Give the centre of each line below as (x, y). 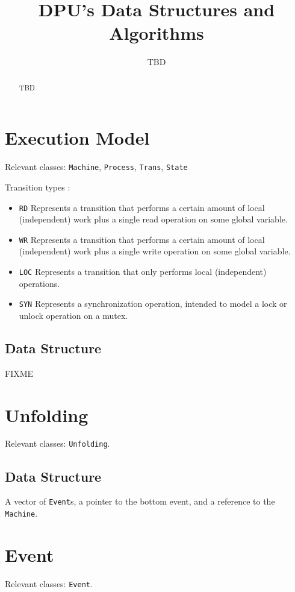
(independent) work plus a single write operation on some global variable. (155, 251)
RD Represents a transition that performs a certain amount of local (142, 207)
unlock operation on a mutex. (73, 315)
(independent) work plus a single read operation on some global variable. (153, 219)
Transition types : (38, 187)
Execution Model (77, 138)
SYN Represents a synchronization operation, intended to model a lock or (153, 304)
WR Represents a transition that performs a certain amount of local (142, 239)
